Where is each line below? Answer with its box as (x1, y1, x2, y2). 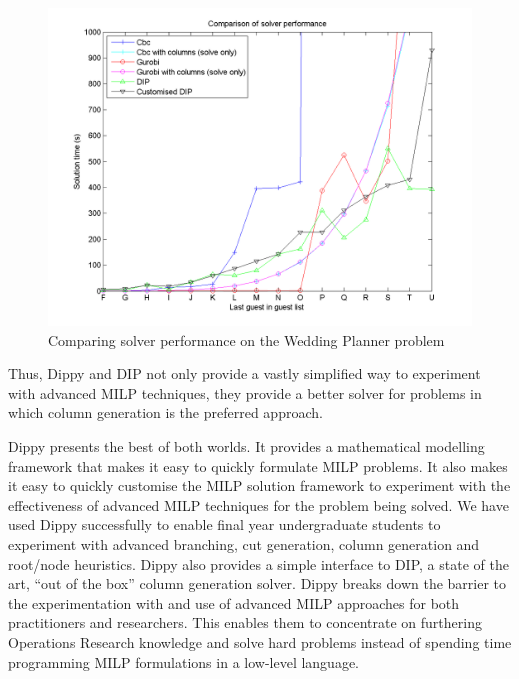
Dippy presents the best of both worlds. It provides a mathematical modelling (8, 435, 485, 456)
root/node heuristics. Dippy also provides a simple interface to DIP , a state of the (8, 553, 509, 574)
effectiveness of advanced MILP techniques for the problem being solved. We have (8, 494, 509, 515)
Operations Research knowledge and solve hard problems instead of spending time (8, 631, 512, 652)
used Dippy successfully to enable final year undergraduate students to (8, 514, 441, 535)
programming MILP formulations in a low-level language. (8, 651, 360, 672)
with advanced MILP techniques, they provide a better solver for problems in (8, 382, 482, 403)
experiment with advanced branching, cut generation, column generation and (8, 533, 480, 554)
